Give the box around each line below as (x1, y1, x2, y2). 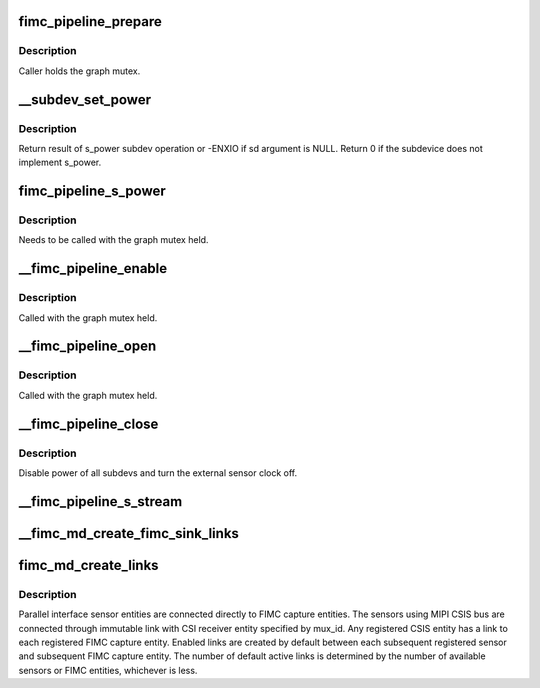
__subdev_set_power (18, 91, 152, 108)
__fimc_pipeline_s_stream (18, 493, 183, 510)
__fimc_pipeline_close (18, 415, 159, 432)
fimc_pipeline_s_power (18, 183, 167, 200)
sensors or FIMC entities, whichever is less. (18, 664, 198, 676)
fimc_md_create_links (18, 556, 159, 574)
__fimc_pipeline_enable (18, 260, 168, 277)
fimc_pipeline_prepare (18, 13, 162, 30)
